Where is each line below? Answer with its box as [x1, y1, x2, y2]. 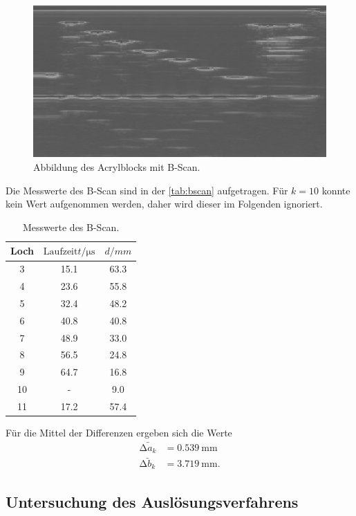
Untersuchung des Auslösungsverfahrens [6, 490, 299, 512]
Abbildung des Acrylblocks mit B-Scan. [33, 160, 200, 174]
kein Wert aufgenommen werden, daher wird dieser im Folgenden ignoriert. [6, 196, 323, 211]
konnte [321, 183, 350, 197]
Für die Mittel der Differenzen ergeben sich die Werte [6, 425, 232, 440]
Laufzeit [43, 247, 78, 257]
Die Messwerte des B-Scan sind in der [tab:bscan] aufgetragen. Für [6, 183, 288, 197]
